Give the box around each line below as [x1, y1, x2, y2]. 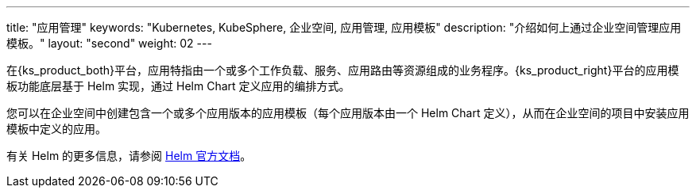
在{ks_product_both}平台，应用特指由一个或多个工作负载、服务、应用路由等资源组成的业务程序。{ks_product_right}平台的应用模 [6, 63, 679, 77]
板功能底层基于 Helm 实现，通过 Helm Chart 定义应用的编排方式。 [6, 79, 350, 93]
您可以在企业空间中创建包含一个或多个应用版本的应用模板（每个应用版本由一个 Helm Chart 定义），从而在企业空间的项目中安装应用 [6, 106, 690, 120]
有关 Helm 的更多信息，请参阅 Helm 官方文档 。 [6, 149, 252, 162]
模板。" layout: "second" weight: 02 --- [6, 36, 212, 50]
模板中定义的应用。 [6, 122, 106, 135]
